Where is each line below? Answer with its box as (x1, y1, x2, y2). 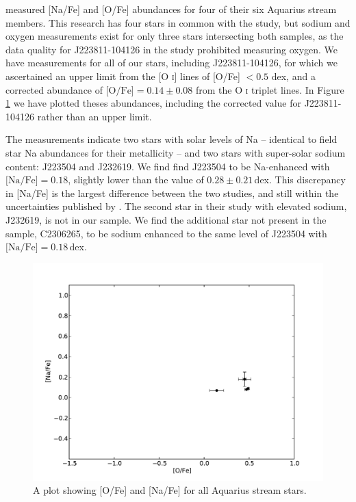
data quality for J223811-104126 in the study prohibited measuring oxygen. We (5, 42, 338, 56)
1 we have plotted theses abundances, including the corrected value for (5, 96, 301, 110)
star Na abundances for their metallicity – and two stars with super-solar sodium (5, 145, 346, 159)
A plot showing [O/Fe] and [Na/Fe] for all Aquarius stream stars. (33, 483, 307, 497)
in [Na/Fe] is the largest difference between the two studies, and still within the (5, 185, 339, 200)
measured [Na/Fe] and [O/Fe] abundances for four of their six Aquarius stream (5, 2, 337, 16)
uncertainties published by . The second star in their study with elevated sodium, (5, 199, 347, 213)
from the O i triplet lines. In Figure (196, 82, 344, 96)
